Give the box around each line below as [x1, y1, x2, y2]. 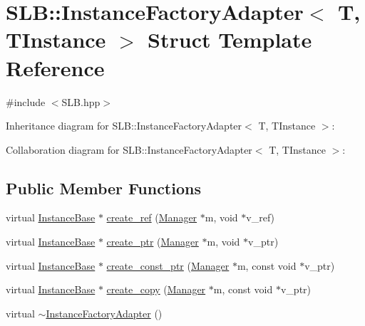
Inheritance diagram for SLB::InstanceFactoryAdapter [6, 118, 242, 133]
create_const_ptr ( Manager [106, 258, 230, 273]
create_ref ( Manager [106, 210, 197, 225]
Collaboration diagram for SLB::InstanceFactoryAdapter [6, 142, 252, 157]
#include [6, 94, 46, 109]
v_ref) [246, 210, 275, 225]
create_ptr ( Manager [106, 234, 199, 249]
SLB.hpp [61, 94, 101, 109]
